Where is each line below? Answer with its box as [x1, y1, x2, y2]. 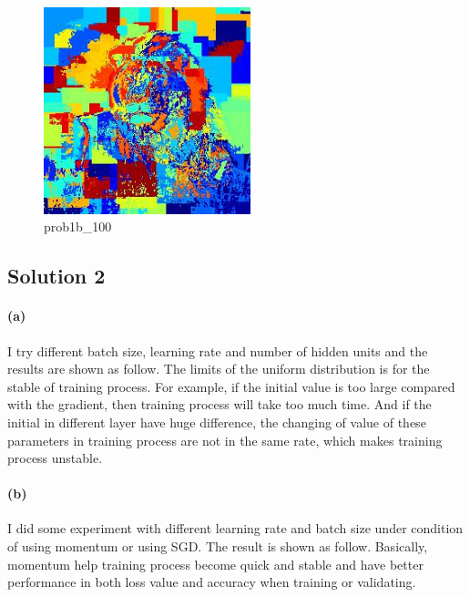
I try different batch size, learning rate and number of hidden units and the [7, 341, 428, 360]
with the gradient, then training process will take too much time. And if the [7, 395, 432, 414]
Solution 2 [7, 262, 106, 290]
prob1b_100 [44, 217, 112, 236]
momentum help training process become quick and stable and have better [7, 554, 424, 573]
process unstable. [7, 448, 103, 468]
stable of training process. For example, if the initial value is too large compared [7, 376, 455, 396]
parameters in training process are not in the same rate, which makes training [7, 430, 443, 449]
